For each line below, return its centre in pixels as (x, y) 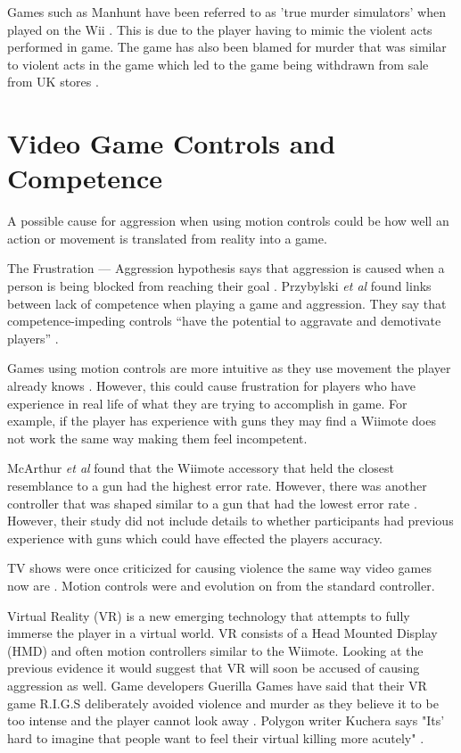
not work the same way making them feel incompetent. (157, 438)
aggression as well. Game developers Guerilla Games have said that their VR (217, 685)
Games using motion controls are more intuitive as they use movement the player (229, 368)
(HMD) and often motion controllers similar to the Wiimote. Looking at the (215, 650)
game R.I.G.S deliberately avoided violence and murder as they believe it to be (223, 703)
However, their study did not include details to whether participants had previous (230, 521)
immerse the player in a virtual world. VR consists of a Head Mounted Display (222, 633)
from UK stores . (53, 82)
